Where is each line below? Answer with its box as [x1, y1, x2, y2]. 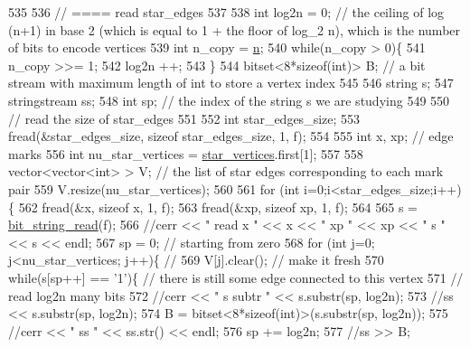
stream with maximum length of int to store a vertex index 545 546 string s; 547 [8, 73, 454, 92]
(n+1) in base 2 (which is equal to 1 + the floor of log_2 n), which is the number [8, 20, 461, 39]
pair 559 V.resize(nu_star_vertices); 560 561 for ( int [8, 179, 300, 198]
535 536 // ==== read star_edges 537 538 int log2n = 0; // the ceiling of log [8, 3, 445, 21]
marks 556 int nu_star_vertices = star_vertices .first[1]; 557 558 [8, 144, 363, 163]
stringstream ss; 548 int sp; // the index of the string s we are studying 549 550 [8, 90, 450, 109]
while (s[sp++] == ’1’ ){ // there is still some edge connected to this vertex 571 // [8, 267, 464, 286]
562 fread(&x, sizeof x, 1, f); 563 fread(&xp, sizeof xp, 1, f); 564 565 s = [18, 197, 418, 216]
